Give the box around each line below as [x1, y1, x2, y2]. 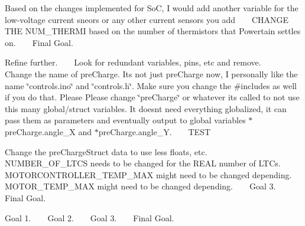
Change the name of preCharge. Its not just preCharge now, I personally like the [5, 67, 298, 80]
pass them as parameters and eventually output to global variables [5, 114, 246, 126]
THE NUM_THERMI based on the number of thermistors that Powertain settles [5, 25, 301, 37]
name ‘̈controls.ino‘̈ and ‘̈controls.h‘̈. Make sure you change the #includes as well [5, 79, 297, 91]
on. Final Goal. [5, 36, 73, 48]
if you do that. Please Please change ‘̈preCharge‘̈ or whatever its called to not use [5, 91, 300, 103]
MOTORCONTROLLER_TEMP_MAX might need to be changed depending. [5, 168, 292, 181]
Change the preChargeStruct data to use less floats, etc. [5, 145, 207, 158]
